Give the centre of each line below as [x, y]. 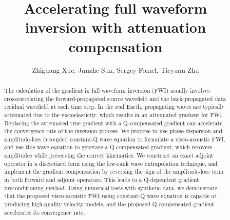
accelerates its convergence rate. [45, 212]
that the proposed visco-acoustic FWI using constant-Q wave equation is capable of [110, 196]
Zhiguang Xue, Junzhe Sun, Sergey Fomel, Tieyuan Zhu [115, 70]
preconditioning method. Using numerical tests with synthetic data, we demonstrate [111, 188]
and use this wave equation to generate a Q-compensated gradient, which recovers [108, 147]
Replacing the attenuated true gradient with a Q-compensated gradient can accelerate [113, 123]
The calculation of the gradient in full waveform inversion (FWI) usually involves [107, 90]
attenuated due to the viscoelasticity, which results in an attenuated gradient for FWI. [114, 114]
